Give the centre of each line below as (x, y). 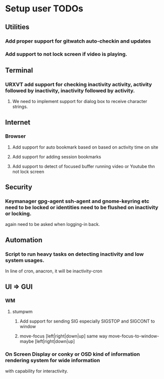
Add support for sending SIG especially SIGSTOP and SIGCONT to (87, 321)
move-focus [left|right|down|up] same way (63, 336)
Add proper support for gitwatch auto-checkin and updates (78, 41)
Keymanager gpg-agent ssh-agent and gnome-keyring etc (77, 201)
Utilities (17, 27)
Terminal (19, 70)
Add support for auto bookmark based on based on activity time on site (85, 147)
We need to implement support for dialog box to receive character (80, 102)
